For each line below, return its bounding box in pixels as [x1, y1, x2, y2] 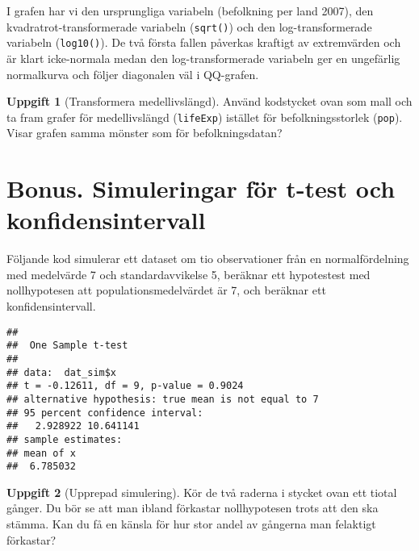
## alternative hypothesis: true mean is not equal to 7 [6, 393, 319, 405]
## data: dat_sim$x [6, 366, 117, 378]
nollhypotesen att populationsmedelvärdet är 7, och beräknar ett [6, 282, 326, 298]
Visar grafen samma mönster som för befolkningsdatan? [6, 124, 283, 141]
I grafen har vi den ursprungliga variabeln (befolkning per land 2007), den [6, 2, 374, 19]
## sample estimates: [6, 433, 123, 445]
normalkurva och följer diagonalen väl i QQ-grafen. [6, 65, 259, 82]
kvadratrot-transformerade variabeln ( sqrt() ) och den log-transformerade [6, 18, 372, 35]
